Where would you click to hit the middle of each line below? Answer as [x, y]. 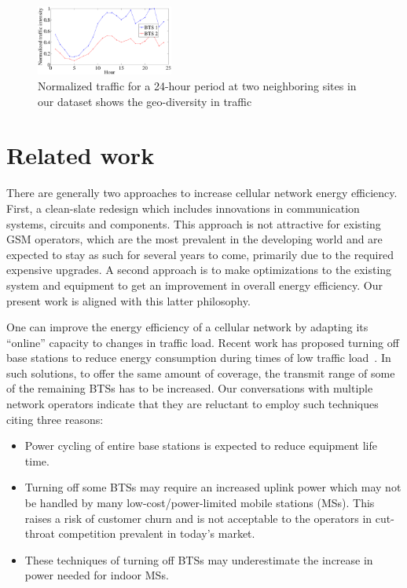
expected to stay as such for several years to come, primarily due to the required [200, 254]
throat [40, 533]
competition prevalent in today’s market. [157, 533]
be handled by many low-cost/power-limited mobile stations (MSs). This [200, 503]
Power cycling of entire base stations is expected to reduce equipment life [201, 446]
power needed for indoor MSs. [97, 575]
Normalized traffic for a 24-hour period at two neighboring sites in [197, 86]
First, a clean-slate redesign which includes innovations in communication [183, 208]
